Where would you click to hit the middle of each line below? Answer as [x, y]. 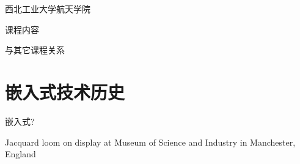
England [20, 154]
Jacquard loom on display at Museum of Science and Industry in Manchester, [150, 142]
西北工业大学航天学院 [48, 9]
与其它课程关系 [35, 50]
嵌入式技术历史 [65, 91]
